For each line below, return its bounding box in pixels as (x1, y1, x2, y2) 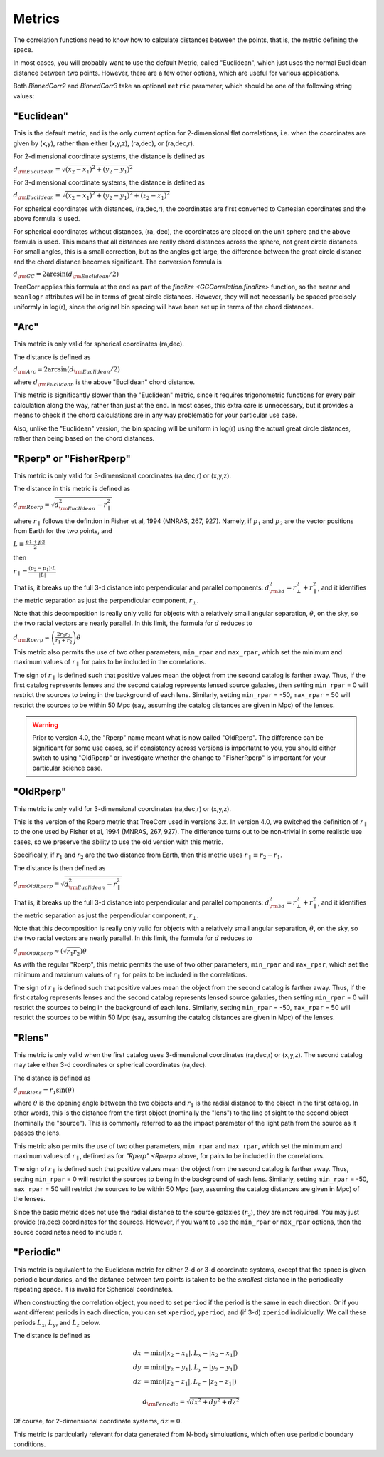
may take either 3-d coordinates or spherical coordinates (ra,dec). (13, 1061, 207, 1069)
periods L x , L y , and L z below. (13, 1318, 101, 1329)
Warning (32, 721, 58, 729)
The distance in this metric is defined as (13, 485, 131, 493)
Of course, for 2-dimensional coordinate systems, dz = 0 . (13, 1417, 183, 1426)
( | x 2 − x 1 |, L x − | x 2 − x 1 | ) (161, 1349, 238, 1359)
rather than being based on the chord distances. (13, 433, 155, 442)
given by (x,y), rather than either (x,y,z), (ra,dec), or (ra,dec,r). (13, 139, 195, 148)
